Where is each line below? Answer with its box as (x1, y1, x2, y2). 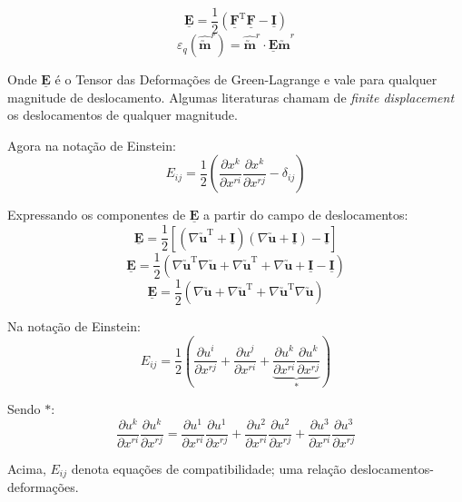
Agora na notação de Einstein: (7, 135, 176, 154)
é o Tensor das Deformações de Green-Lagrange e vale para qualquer (54, 70, 437, 89)
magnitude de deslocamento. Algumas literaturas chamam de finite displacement (7, 87, 455, 106)
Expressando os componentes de (7, 205, 186, 224)
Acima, (7, 458, 46, 477)
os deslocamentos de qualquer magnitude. (7, 105, 238, 124)
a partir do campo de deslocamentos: (203, 205, 408, 224)
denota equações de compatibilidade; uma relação (71, 458, 347, 477)
